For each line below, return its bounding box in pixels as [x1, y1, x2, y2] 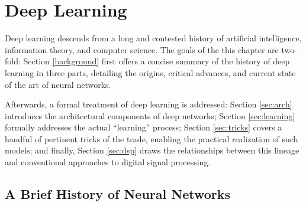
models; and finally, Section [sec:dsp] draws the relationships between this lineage [5, 144, 299, 156]
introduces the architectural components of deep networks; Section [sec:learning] [5, 109, 295, 122]
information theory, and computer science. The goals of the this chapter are [5, 43, 279, 55]
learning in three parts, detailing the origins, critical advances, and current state [5, 66, 296, 79]
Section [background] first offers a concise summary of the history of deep [23, 55, 290, 67]
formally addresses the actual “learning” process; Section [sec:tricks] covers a [5, 121, 282, 133]
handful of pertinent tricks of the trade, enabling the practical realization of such [5, 132, 298, 145]
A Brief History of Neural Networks [5, 185, 231, 203]
